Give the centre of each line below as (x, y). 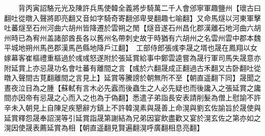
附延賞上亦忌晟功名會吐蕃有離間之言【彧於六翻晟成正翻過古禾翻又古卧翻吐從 (132, 67)
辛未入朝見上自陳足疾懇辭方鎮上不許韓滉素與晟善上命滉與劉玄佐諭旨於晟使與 (132, 107)
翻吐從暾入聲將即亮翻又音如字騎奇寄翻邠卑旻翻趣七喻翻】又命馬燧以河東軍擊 (132, 18)
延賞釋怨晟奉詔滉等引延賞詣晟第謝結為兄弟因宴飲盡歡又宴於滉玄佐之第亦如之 (132, 117)
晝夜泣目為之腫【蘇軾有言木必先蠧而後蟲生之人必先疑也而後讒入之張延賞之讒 (132, 87)
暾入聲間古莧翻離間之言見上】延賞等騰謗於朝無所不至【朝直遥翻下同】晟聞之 (132, 78)
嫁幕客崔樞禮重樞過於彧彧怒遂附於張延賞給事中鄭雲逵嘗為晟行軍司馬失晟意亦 (132, 57)
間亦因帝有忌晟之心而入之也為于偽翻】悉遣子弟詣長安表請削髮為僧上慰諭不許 (132, 98)
